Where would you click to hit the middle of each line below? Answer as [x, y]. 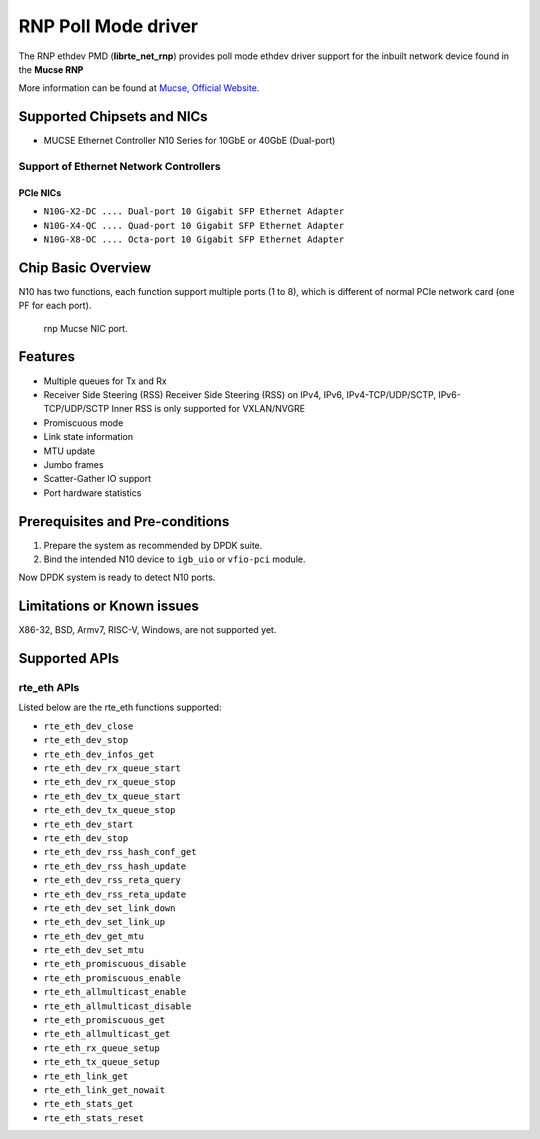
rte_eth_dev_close [88, 726]
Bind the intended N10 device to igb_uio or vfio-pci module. [174, 559]
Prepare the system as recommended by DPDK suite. [153, 545]
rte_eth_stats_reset [94, 1118]
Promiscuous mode [83, 422]
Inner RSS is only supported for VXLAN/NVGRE [208, 409]
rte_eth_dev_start [88, 824]
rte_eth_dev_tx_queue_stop [109, 810]
